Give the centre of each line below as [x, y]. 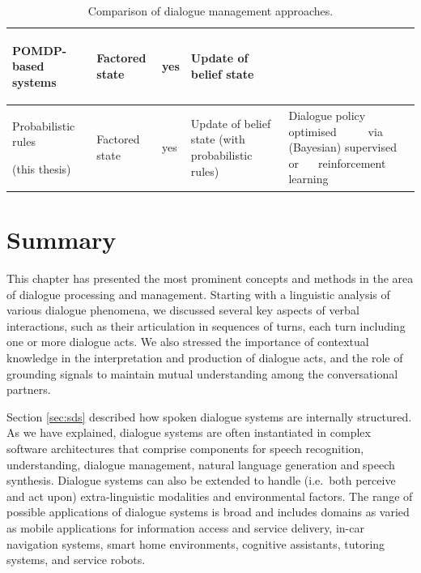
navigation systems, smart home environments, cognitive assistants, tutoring [196, 543]
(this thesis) [42, 168]
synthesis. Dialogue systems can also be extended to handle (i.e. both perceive [201, 480]
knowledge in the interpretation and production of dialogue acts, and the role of [205, 357]
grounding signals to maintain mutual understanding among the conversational [202, 373]
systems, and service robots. [76, 560]
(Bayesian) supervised [342, 147]
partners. [29, 389]
